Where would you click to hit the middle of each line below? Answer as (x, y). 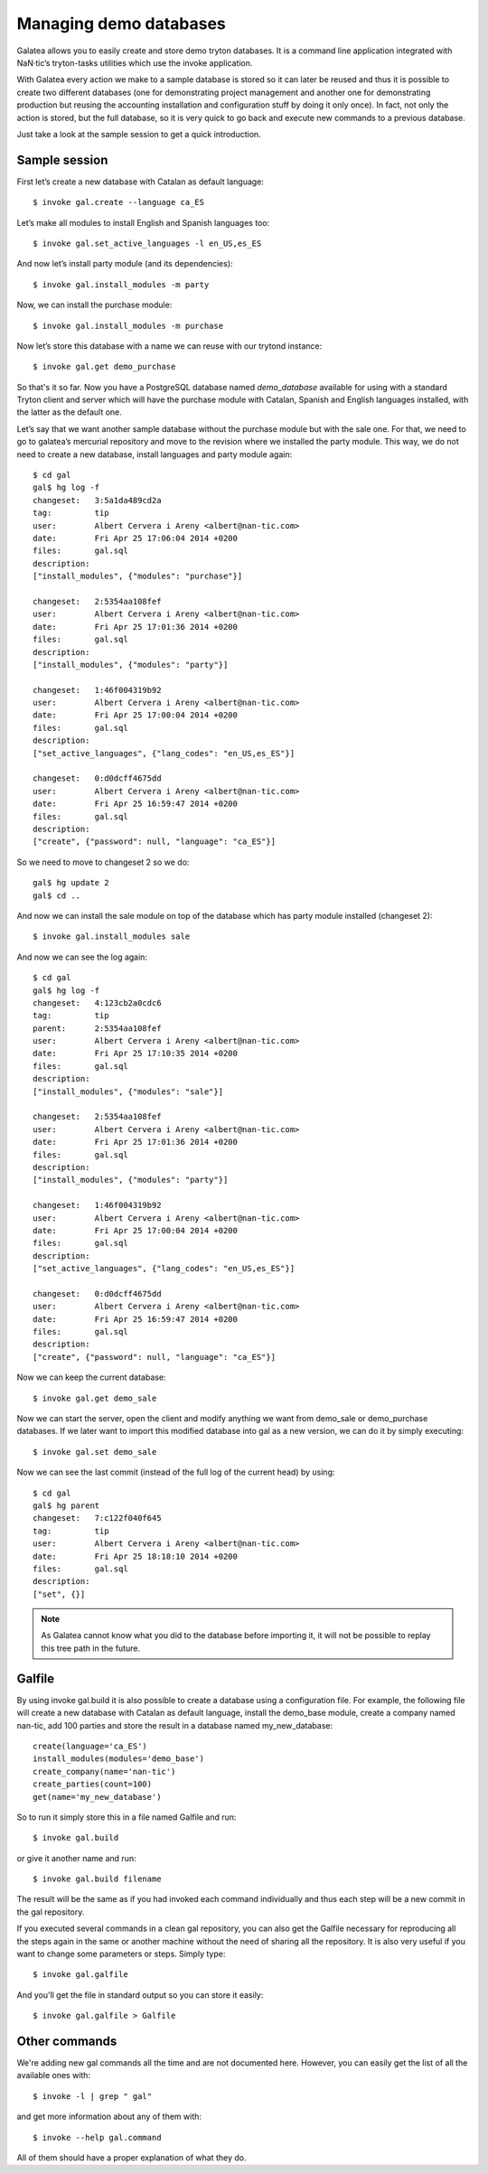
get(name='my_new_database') (97, 1797)
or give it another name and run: (76, 1858)
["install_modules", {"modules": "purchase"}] (138, 576)
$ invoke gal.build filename (97, 1879)
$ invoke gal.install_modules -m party (121, 284)
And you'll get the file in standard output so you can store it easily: (140, 1995)
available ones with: (53, 2076)
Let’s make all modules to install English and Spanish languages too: (143, 222)
